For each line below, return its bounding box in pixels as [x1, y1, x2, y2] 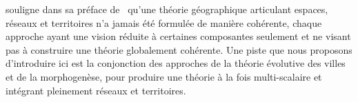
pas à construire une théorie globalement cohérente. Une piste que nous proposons [6, 42, 352, 57]
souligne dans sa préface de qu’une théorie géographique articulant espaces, [6, 2, 328, 16]
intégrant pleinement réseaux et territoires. [6, 83, 186, 97]
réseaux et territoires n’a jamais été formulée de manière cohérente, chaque [6, 15, 322, 30]
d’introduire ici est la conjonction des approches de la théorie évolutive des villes [6, 56, 346, 70]
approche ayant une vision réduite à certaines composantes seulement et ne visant [6, 29, 351, 43]
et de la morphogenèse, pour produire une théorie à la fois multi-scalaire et [6, 69, 322, 83]
